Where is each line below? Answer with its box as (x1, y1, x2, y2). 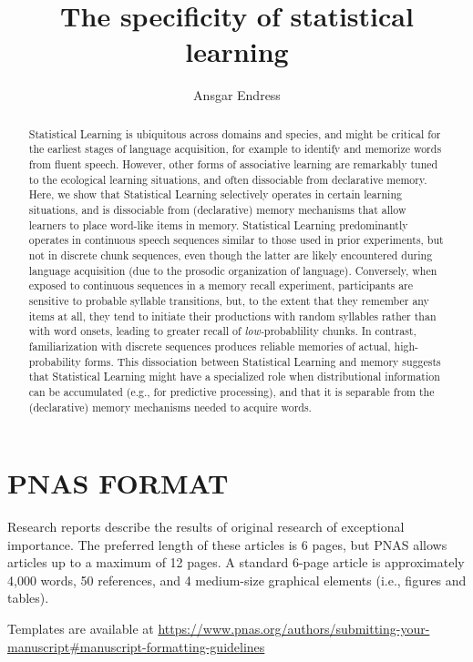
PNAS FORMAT (7, 464, 229, 502)
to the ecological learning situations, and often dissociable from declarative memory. (28, 171, 427, 187)
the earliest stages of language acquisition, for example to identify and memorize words (28, 141, 442, 157)
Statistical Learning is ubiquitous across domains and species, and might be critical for (28, 126, 441, 141)
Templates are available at (7, 619, 154, 638)
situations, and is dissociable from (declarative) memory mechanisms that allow (28, 201, 406, 217)
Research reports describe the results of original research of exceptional (7, 517, 405, 536)
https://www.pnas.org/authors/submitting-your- (158, 619, 430, 638)
